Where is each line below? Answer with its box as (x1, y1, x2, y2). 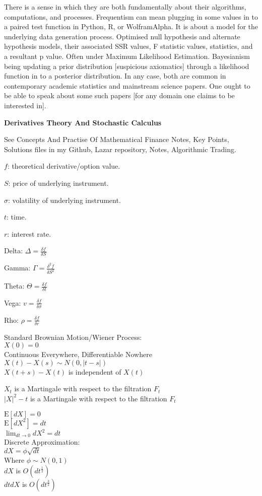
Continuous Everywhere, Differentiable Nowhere (4, 349, 152, 360)
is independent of (68, 366, 121, 377)
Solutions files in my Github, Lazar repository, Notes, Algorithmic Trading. (4, 144, 236, 154)
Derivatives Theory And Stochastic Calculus (4, 117, 162, 127)
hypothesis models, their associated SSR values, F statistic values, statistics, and (4, 41, 253, 51)
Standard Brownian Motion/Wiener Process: (4, 331, 142, 342)
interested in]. (4, 100, 46, 110)
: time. (7, 211, 27, 222)
